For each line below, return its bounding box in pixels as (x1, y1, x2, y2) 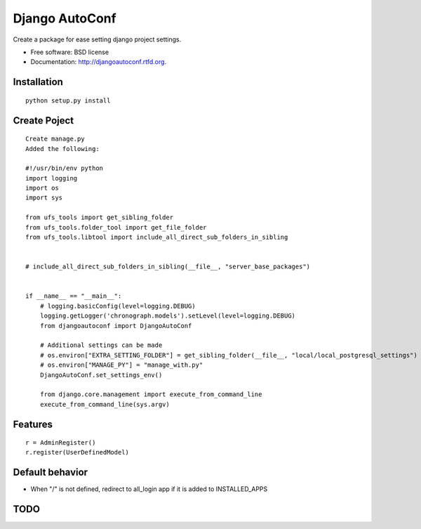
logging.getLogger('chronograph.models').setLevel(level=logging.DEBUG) (39, 312, 296, 320)
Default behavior (13, 466, 88, 478)
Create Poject (13, 115, 74, 126)
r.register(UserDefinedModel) (25, 448, 130, 457)
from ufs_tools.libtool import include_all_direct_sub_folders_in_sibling (25, 233, 288, 242)
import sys (25, 194, 63, 202)
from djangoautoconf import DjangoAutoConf (39, 322, 192, 329)
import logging (25, 174, 78, 182)
